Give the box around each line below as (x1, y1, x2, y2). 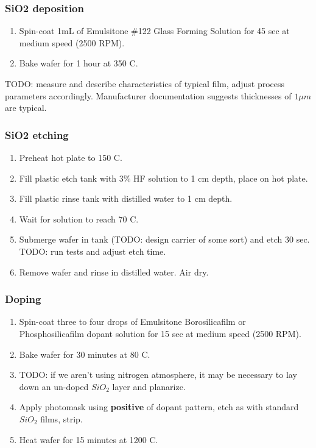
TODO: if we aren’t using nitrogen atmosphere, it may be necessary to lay (19, 368, 297, 381)
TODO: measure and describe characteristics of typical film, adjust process (5, 77, 285, 90)
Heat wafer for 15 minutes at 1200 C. (19, 433, 158, 446)
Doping (5, 291, 41, 307)
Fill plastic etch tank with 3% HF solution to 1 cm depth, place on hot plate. (19, 171, 308, 184)
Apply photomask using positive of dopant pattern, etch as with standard (19, 400, 299, 413)
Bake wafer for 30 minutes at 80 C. (19, 347, 150, 360)
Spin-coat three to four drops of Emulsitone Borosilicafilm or (19, 315, 246, 328)
